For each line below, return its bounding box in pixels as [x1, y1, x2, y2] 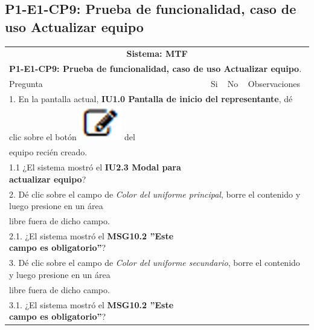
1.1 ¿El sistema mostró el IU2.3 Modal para [9, 161, 181, 173]
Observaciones [248, 77, 300, 90]
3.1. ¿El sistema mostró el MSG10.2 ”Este [9, 298, 174, 311]
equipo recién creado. [9, 146, 88, 158]
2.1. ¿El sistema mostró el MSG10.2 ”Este [9, 229, 174, 242]
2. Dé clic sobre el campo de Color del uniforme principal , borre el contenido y [9, 187, 301, 200]
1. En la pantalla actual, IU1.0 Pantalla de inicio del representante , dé [9, 92, 293, 105]
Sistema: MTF [126, 47, 188, 60]
